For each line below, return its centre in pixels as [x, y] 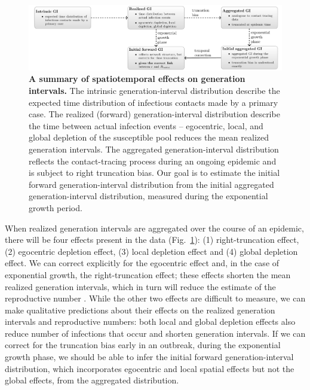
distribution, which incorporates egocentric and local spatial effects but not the [150, 368]
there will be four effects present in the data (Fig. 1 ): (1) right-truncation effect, [152, 240]
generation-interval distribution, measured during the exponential [148, 196]
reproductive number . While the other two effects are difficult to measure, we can [155, 298]
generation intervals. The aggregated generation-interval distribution [154, 149]
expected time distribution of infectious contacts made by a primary [154, 102]
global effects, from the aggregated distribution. [92, 380]
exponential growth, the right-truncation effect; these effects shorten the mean [148, 274]
